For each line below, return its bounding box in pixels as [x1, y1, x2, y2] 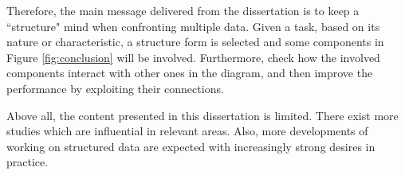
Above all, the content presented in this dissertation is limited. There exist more [6, 107, 399, 123]
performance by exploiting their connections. [6, 80, 224, 96]
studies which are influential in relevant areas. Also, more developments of [6, 122, 368, 139]
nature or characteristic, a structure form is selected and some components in [6, 33, 384, 50]
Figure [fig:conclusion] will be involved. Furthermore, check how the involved [6, 49, 380, 65]
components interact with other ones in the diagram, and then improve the [6, 64, 373, 81]
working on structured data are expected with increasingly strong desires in [6, 138, 376, 154]
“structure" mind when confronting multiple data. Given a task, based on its [6, 17, 380, 34]
